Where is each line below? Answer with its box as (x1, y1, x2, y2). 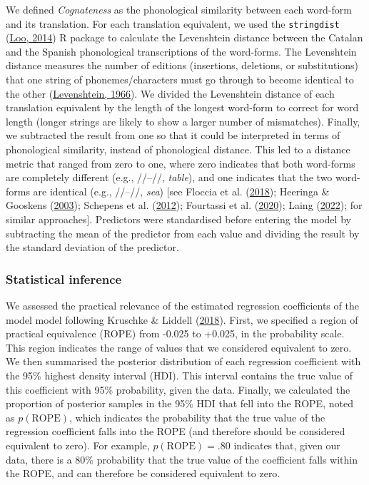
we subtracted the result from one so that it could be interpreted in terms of (6, 128, 340, 143)
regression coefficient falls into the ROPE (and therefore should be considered (6, 424, 345, 439)
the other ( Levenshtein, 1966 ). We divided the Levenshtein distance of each (6, 86, 335, 101)
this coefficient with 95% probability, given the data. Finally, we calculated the (6, 382, 350, 397)
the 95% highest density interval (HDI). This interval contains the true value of (6, 367, 353, 382)
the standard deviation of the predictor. (6, 240, 179, 255)
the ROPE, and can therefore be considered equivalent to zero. (6, 466, 280, 481)
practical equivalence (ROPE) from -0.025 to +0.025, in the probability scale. (6, 326, 345, 341)
